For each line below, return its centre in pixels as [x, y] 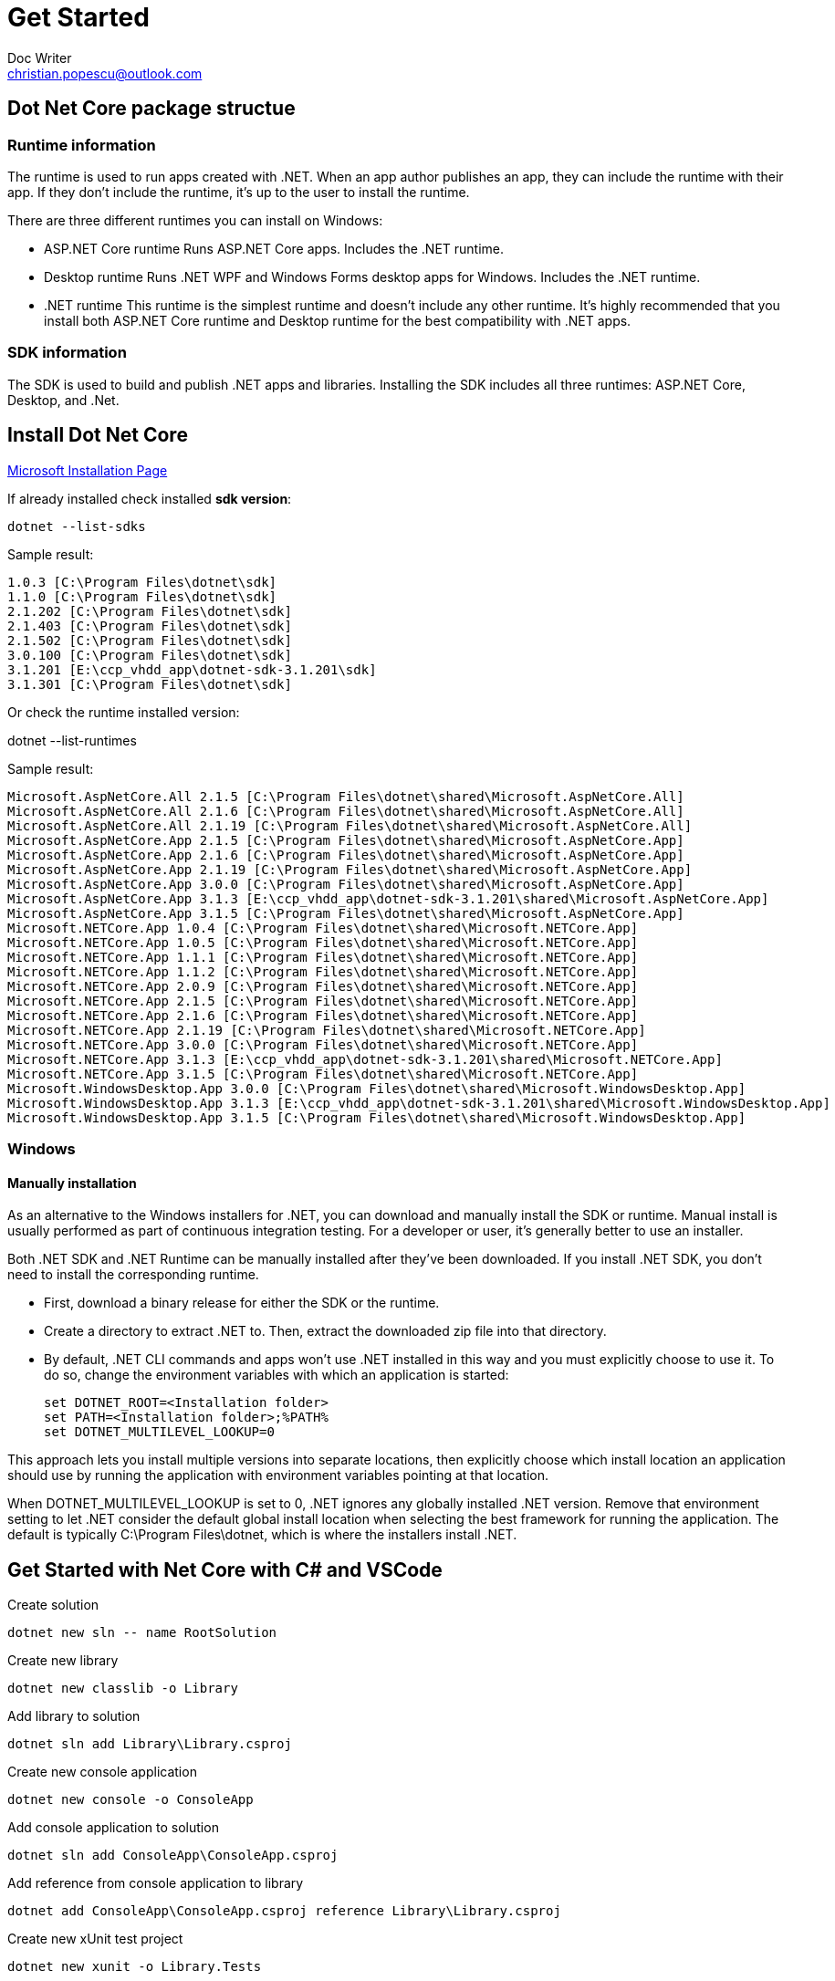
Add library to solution [74, 1716]
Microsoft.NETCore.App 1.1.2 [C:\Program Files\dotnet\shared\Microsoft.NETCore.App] [323, 971]
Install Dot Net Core [98, 435]
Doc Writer [40, 57]
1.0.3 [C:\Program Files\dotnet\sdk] [142, 582]
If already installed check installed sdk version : [150, 498]
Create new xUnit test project [95, 1939]
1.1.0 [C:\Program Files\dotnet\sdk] [142, 596]
